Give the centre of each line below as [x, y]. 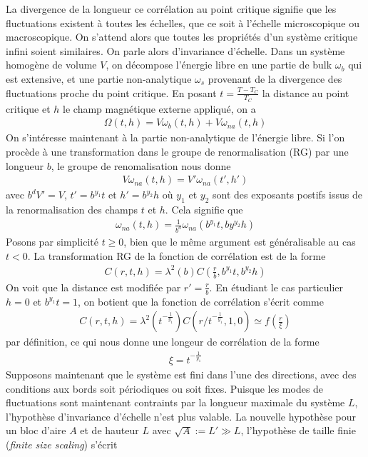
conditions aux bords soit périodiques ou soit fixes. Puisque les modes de [165, 388]
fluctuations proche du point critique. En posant [111, 92]
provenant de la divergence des [275, 78]
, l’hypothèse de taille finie [298, 430]
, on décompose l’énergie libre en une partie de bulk [219, 65]
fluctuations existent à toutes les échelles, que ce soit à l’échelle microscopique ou [183, 22]
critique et [28, 108]
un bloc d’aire [36, 430]
